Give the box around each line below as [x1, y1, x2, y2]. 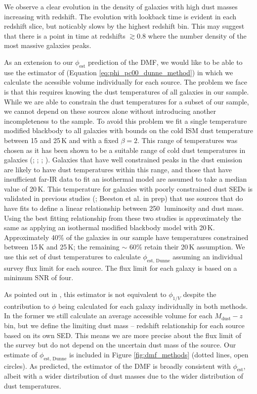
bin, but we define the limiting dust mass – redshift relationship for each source [4, 320, 245, 331]
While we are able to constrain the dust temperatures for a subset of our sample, [4, 96, 249, 106]
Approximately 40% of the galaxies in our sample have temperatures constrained [4, 232, 249, 242]
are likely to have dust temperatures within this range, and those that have [4, 164, 232, 174]
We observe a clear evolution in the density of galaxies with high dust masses [4, 1, 238, 11]
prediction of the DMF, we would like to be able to [87, 56, 243, 67]
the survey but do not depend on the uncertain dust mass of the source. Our [4, 340, 236, 350]
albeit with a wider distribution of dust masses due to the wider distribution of [4, 371, 244, 381]
